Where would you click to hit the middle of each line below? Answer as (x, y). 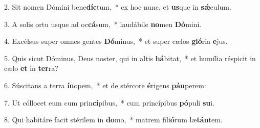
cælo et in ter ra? (31, 68)
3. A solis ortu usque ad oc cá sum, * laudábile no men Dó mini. (103, 24)
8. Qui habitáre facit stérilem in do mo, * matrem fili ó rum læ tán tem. (113, 120)
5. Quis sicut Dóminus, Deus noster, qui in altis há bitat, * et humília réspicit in (130, 58)
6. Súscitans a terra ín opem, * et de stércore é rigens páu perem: (105, 85)
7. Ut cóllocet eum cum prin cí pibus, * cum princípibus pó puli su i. (110, 102)
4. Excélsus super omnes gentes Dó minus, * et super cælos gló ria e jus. (116, 41)
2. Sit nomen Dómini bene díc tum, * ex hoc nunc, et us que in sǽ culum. (118, 7)
